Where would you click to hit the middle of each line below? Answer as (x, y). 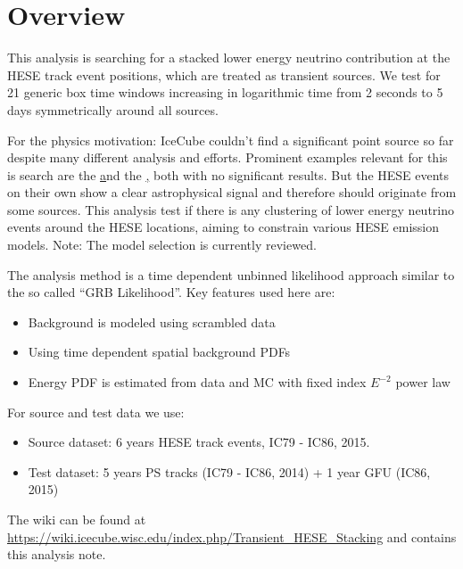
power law (423, 382)
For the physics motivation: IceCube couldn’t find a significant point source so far (231, 140)
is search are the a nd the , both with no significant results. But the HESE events (228, 174)
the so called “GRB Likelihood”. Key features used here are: (171, 292)
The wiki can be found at (77, 519)
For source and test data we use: (96, 412)
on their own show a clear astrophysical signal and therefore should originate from (232, 192)
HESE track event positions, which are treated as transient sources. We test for (224, 74)
